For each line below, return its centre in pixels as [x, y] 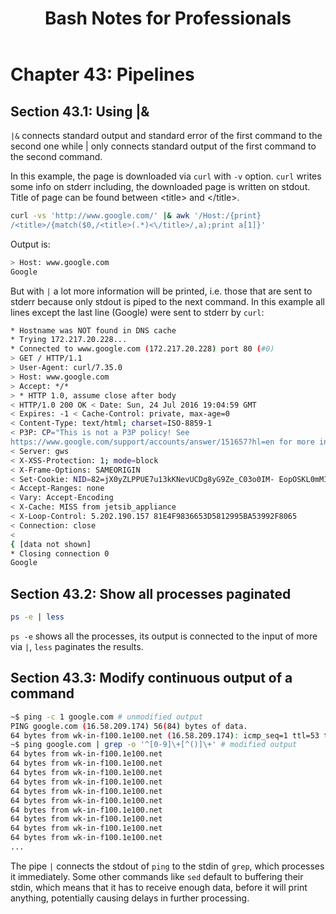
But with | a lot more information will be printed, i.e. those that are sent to [161, 291]
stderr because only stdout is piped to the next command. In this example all [167, 301]
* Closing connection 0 [60, 553]
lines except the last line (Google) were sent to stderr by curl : [137, 312]
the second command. [56, 156]
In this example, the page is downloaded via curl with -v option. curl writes [166, 176]
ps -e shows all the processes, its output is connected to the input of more [164, 636]
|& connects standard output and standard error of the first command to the [166, 135]
